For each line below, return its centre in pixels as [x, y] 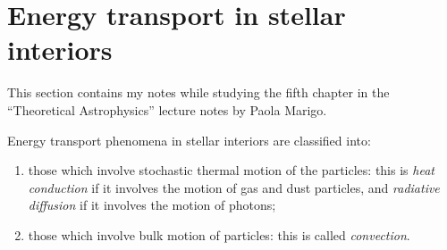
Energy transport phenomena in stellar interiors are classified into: [189, 140]
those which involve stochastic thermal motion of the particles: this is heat [231, 170]
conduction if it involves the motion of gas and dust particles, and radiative [234, 187]
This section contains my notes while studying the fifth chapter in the [198, 92]
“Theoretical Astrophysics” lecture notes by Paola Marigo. [167, 109]
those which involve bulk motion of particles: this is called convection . [219, 234]
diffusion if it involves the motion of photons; [152, 205]
